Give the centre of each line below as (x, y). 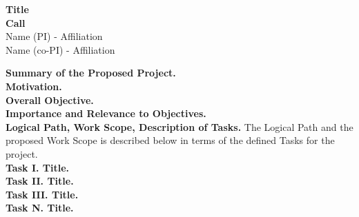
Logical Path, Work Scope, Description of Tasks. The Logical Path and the (179, 126)
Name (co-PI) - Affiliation (60, 49)
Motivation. (34, 86)
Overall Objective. (50, 100)
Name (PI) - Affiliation (54, 36)
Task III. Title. (42, 194)
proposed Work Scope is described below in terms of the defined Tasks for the (170, 140)
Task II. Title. (40, 181)
